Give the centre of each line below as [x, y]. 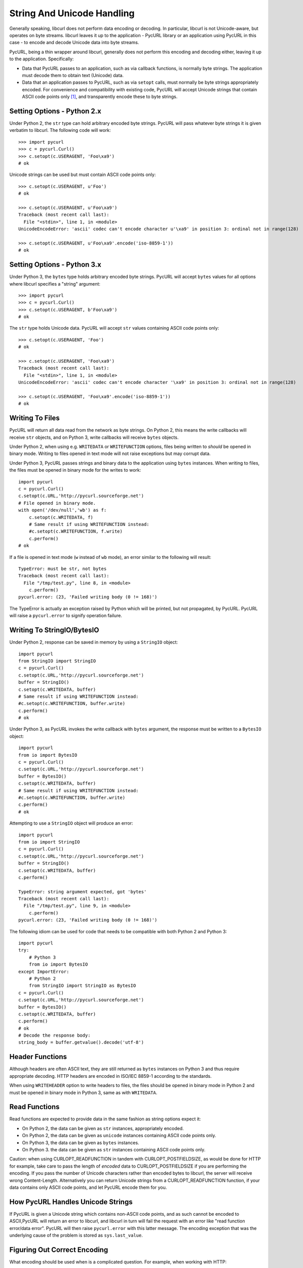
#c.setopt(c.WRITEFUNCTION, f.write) [75, 532]
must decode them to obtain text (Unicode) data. [73, 75]
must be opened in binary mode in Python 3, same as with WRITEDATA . [83, 1093]
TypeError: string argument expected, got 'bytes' [83, 892]
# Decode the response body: [54, 1035]
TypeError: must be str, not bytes [63, 569]
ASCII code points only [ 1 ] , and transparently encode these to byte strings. [100, 97]
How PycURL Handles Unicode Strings [71, 1202]
